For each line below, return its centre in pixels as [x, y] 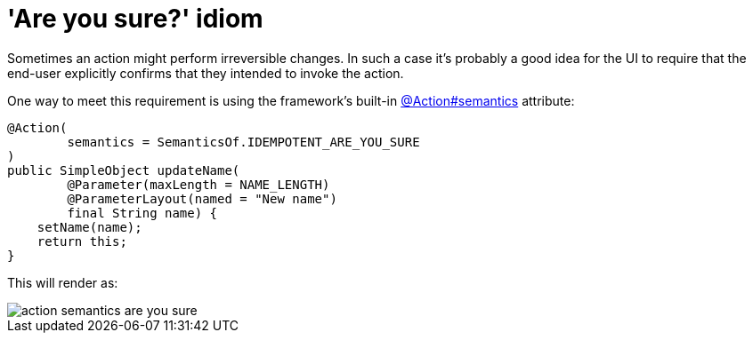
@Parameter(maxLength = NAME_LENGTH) [198, 184]
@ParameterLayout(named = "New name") [202, 198]
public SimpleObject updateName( [124, 170]
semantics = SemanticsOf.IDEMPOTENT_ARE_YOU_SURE [243, 142]
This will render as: [63, 282]
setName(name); [89, 227]
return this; [82, 241]
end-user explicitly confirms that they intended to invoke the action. [206, 73]
